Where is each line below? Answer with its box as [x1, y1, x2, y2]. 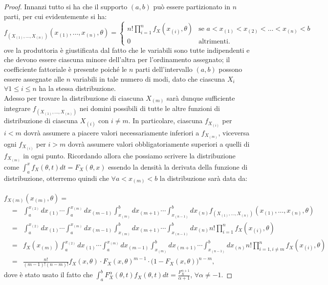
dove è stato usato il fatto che [4, 269, 93, 280]
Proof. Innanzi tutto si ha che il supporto [4, 1, 128, 11]
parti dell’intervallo [135, 64, 193, 74]
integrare [4, 103, 31, 113]
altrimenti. [198, 38, 230, 45]
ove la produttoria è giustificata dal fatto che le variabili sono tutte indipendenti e [4, 44, 250, 55]
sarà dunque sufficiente [166, 92, 235, 103]
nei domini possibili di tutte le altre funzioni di [79, 103, 220, 113]
